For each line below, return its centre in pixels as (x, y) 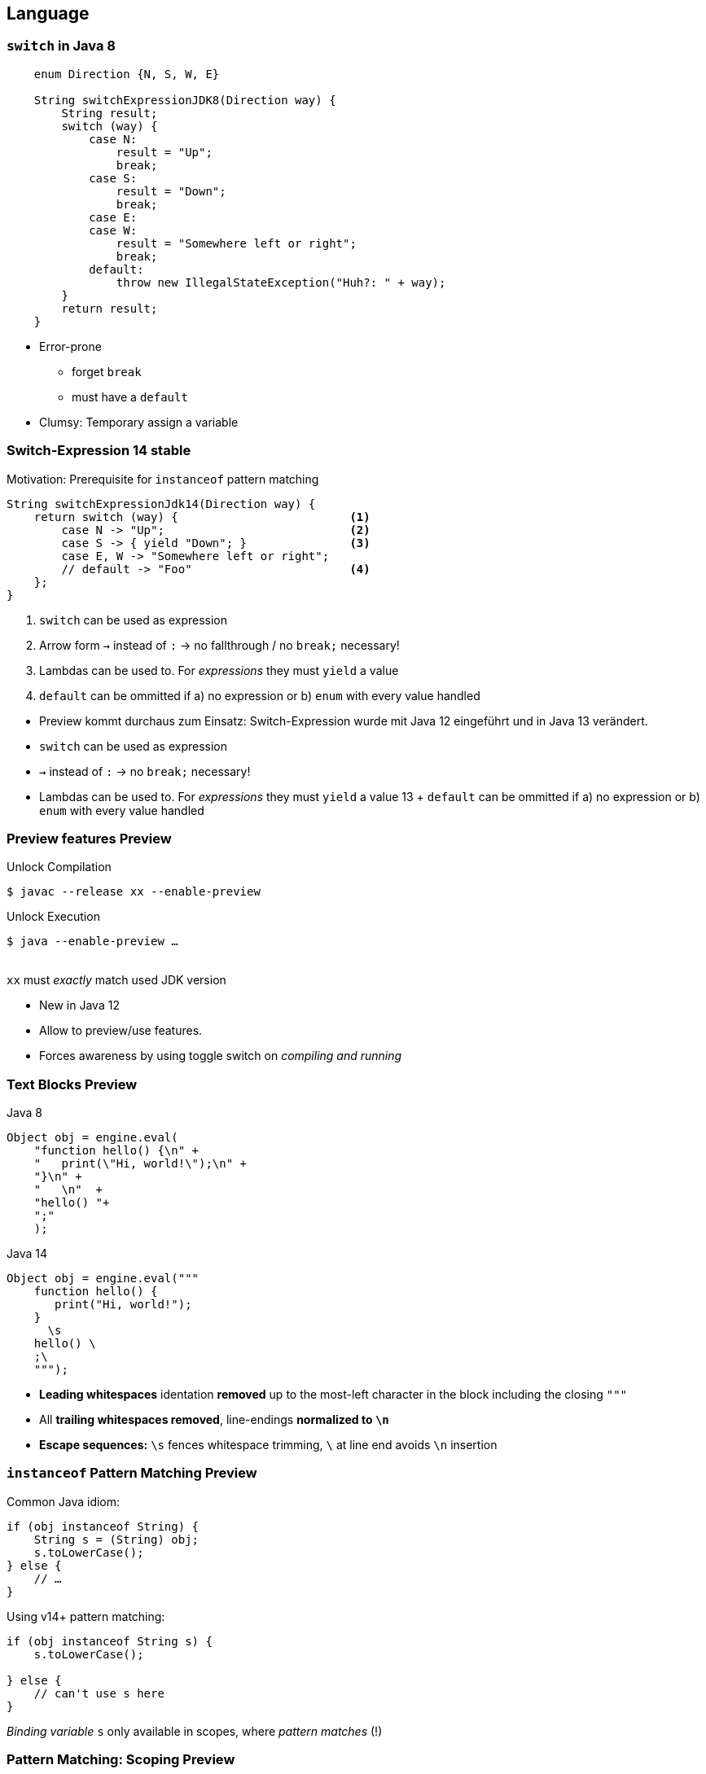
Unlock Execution (53, 917)
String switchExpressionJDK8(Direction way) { (185, 100)
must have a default (130, 396)
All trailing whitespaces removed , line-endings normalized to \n (214, 1420)
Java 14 (27, 1254)
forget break (107, 371)
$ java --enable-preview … (92, 942)
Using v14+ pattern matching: (86, 1616)
